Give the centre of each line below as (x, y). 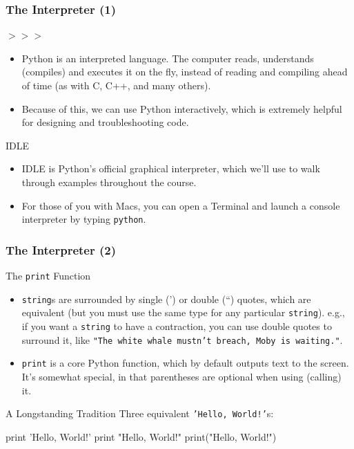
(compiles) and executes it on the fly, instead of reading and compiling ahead (185, 72)
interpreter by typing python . (84, 219)
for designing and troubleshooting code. (105, 122)
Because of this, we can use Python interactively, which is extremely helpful (182, 108)
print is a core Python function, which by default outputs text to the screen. (185, 363)
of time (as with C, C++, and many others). (116, 85)
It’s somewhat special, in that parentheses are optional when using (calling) (181, 376)
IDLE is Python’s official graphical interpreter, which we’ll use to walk (171, 168)
